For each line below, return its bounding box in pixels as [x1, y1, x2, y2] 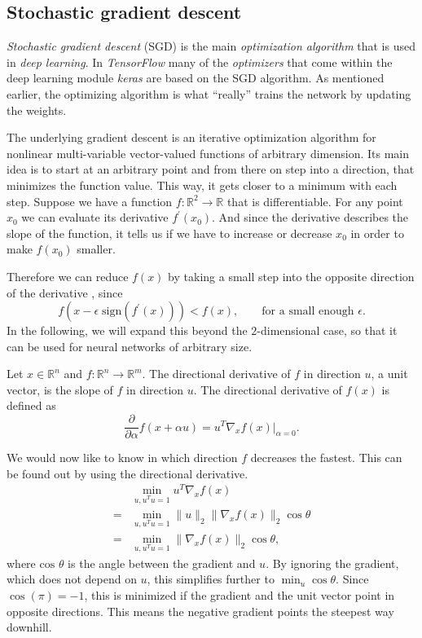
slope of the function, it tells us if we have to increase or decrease [7, 224, 332, 241]
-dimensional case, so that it [257, 322, 398, 339]
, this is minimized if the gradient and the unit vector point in [84, 586, 395, 603]
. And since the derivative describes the [212, 209, 409, 226]
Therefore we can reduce [7, 267, 129, 284]
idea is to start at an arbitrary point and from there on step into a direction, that [7, 161, 415, 178]
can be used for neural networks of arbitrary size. [7, 337, 253, 354]
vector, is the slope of [7, 381, 113, 398]
